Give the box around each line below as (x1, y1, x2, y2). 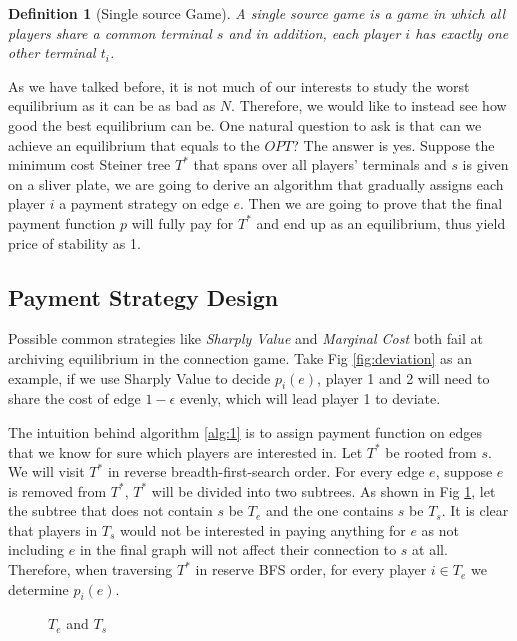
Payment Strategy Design (8, 281, 279, 312)
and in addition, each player (228, 22, 401, 43)
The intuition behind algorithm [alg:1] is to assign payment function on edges (8, 421, 483, 442)
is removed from (8, 480, 107, 501)
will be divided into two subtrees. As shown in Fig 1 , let (151, 480, 496, 501)
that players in (8, 519, 98, 540)
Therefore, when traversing (8, 559, 173, 580)
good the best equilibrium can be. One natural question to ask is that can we (8, 114, 482, 135)
